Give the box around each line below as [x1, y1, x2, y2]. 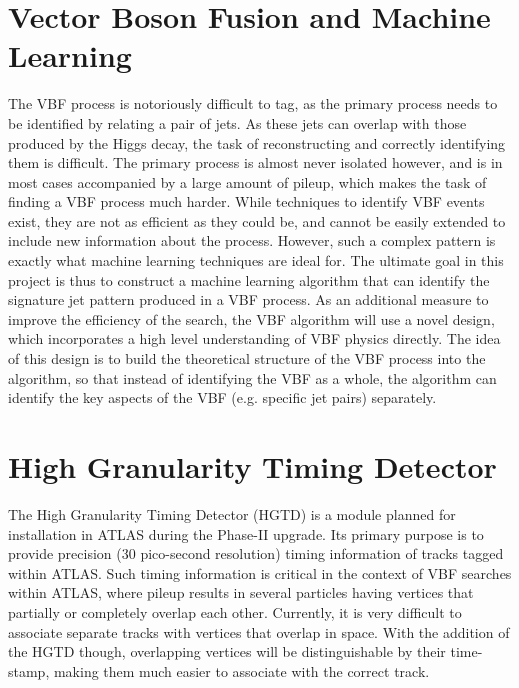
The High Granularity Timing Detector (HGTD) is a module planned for [8, 503, 456, 524]
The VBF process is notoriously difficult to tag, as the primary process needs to [8, 93, 498, 114]
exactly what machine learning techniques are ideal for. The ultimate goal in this [8, 250, 504, 271]
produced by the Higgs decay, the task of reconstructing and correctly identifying [8, 132, 506, 153]
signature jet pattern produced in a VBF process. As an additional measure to [8, 289, 489, 310]
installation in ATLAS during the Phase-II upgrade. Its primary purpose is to [8, 523, 484, 544]
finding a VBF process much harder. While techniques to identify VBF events [8, 191, 485, 212]
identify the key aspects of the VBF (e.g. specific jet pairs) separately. [8, 387, 437, 408]
